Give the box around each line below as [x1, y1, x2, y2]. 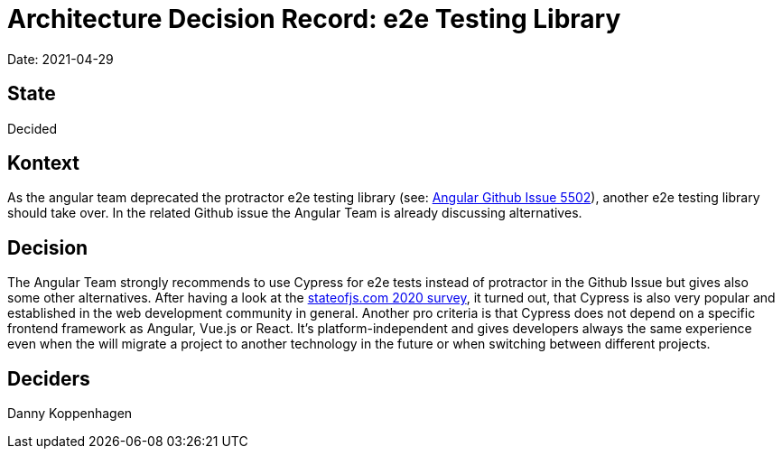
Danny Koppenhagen [7, 405, 133, 422]
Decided [7, 120, 57, 136]
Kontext [7, 152, 79, 175]
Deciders [7, 367, 90, 390]
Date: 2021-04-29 [7, 51, 114, 67]
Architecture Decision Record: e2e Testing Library [7, 4, 621, 34]
